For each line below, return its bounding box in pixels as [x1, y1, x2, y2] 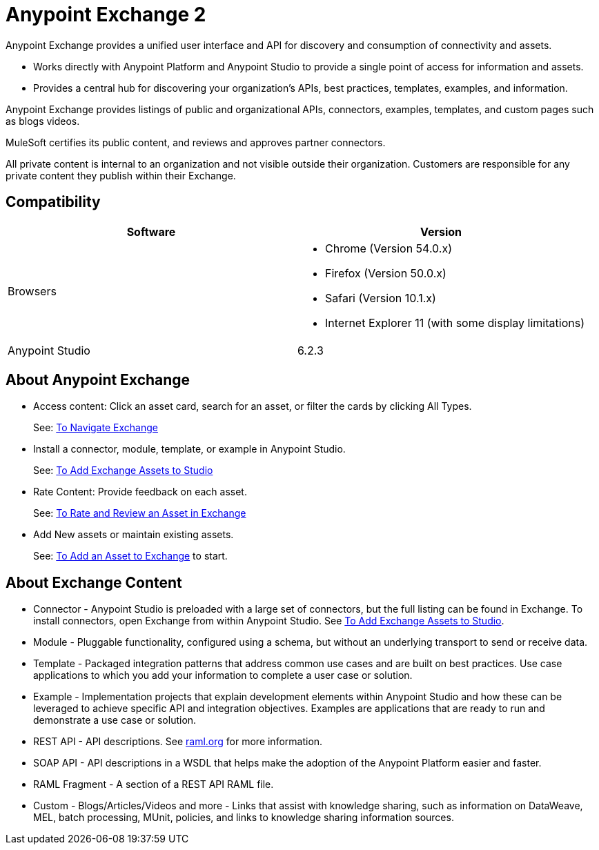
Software [126, 224, 176, 239]
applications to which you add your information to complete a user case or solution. [33, 669, 413, 682]
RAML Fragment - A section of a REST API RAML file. [33, 778, 274, 791]
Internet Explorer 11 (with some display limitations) [324, 315, 585, 330]
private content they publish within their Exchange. [6, 169, 236, 181]
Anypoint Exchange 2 [6, 3, 206, 26]
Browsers [8, 284, 57, 298]
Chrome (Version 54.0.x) [324, 241, 452, 255]
